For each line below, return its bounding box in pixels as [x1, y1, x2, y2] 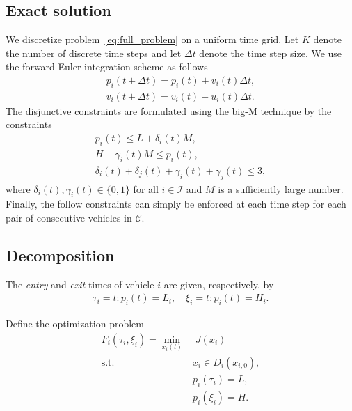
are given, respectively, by [163, 277, 274, 291]
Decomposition [6, 244, 115, 265]
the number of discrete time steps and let [6, 45, 182, 60]
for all [133, 181, 159, 196]
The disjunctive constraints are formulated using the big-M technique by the [6, 103, 332, 118]
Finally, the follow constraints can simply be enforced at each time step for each [6, 196, 346, 211]
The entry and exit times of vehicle [6, 277, 154, 291]
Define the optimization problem [6, 316, 144, 331]
